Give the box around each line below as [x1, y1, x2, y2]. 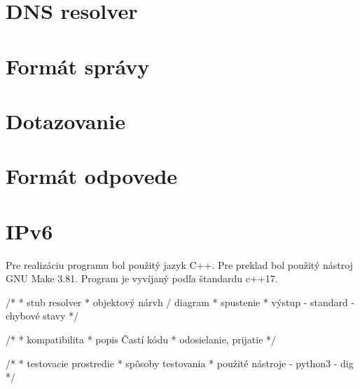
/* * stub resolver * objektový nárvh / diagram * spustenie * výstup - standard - [6, 294, 355, 309]
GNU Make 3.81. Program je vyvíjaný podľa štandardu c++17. [6, 271, 278, 286]
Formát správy [6, 51, 150, 80]
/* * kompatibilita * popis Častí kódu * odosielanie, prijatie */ [6, 332, 277, 346]
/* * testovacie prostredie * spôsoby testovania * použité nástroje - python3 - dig [6, 355, 354, 370]
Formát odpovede [6, 161, 178, 190]
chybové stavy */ [6, 308, 79, 323]
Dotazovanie [6, 106, 125, 135]
